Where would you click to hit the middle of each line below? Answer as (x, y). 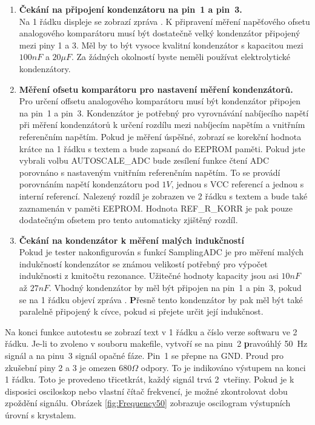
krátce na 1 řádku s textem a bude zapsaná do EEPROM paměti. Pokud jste (162, 148)
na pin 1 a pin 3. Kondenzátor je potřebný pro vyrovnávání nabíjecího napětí (164, 112)
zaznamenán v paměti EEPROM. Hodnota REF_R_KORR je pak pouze (156, 208)
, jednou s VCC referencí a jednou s (237, 184)
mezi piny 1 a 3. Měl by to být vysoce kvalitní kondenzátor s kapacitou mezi (161, 45)
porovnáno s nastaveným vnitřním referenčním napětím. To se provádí (150, 172)
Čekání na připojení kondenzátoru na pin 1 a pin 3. (131, 9)
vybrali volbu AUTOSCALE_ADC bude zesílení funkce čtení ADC (144, 160)
